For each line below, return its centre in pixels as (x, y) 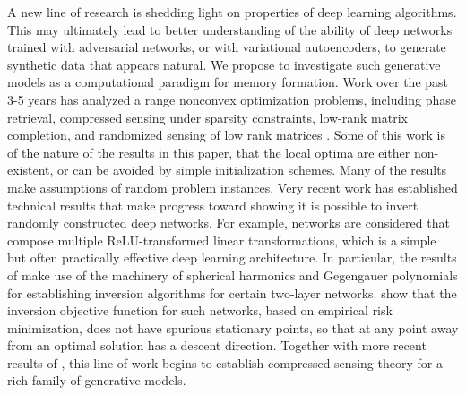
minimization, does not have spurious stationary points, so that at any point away (233, 327)
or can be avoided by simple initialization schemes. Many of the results (252, 170)
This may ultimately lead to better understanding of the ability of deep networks (230, 29)
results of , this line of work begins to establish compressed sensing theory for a (225, 362)
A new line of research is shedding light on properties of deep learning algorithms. (232, 12)
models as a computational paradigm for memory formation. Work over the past (228, 82)
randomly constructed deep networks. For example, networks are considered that (229, 223)
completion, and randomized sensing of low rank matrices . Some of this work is (226, 135)
